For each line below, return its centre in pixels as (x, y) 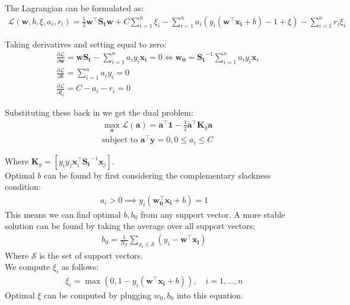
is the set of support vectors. (91, 255)
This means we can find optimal (63, 214)
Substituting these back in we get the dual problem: (99, 112)
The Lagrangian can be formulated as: (74, 8)
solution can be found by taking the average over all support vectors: (130, 226)
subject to (120, 140)
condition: (23, 187)
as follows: (80, 267)
